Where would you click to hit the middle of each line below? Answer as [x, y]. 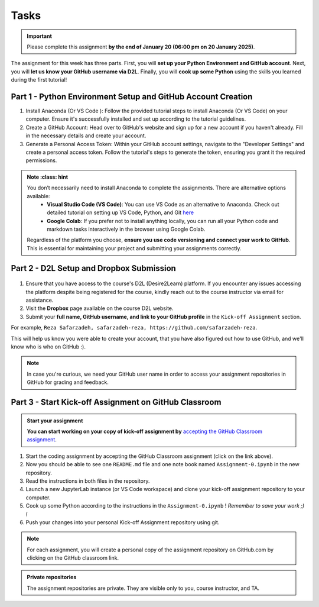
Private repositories [52, 577]
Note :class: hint [47, 177]
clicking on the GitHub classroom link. [73, 558]
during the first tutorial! [39, 80]
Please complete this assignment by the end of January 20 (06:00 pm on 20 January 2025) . [141, 47]
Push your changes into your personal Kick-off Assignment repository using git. [123, 522]
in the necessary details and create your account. [86, 135]
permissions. [41, 160]
